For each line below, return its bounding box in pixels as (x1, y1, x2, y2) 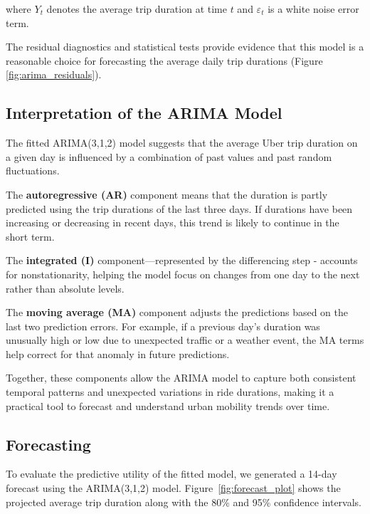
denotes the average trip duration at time (46, 1, 227, 16)
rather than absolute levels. (6, 280, 125, 295)
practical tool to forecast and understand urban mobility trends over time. (6, 398, 330, 413)
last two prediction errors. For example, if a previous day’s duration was (6, 318, 320, 333)
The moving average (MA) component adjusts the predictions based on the (6, 305, 349, 320)
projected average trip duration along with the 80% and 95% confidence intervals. (6, 494, 362, 509)
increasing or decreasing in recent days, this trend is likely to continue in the (6, 215, 339, 230)
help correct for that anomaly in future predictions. (6, 346, 230, 361)
